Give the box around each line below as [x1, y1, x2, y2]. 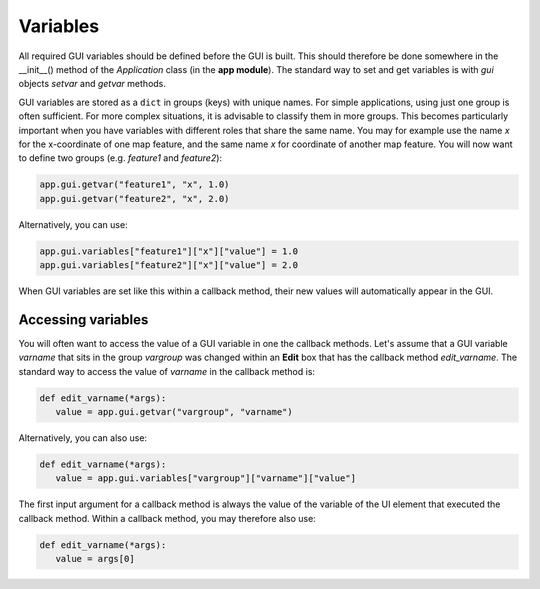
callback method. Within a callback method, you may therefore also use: [18, 512, 317, 524]
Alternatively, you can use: [18, 218, 129, 230]
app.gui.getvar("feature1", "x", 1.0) [39, 179, 230, 190]
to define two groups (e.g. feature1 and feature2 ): [18, 152, 223, 164]
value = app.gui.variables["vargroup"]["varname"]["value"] [55, 473, 357, 484]
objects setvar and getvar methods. [18, 78, 167, 90]
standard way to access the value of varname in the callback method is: [18, 365, 315, 377]
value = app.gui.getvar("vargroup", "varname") [55, 406, 294, 418]
